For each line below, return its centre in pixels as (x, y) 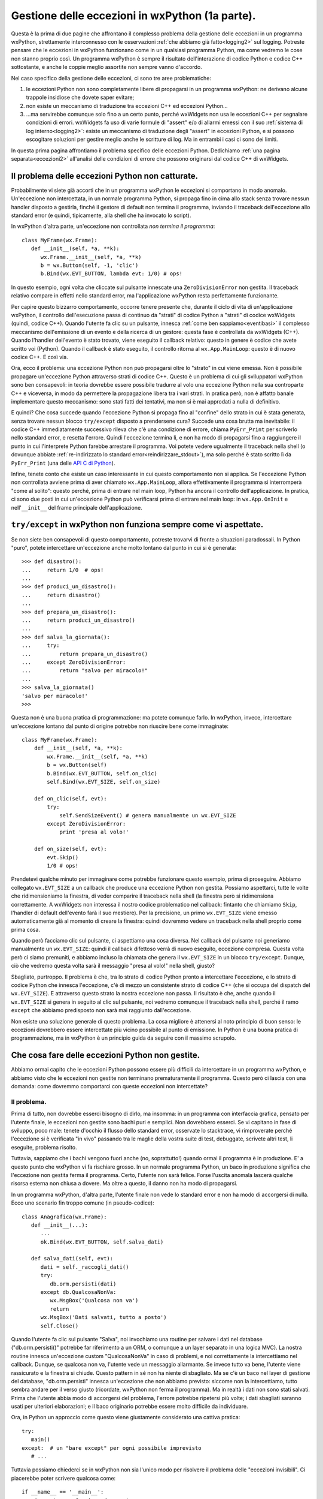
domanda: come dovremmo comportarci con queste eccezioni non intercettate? (109, 1086)
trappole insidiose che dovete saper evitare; (80, 97)
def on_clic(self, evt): (70, 798)
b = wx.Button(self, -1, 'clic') (89, 266)
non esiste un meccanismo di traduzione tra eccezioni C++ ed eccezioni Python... (127, 106)
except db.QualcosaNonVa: (78, 1292)
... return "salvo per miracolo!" (85, 671)
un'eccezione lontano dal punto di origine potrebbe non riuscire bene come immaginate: (120, 726)
